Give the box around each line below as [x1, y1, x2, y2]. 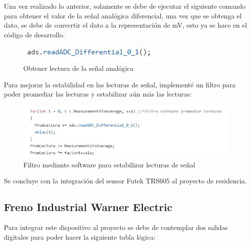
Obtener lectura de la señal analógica [23, 63, 134, 73]
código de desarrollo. [4, 29, 65, 39]
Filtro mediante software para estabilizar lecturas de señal [23, 159, 195, 169]
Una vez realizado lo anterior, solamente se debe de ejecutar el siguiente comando [4, 1, 246, 11]
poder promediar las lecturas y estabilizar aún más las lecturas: [4, 89, 192, 99]
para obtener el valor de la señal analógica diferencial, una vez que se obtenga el [4, 10, 242, 20]
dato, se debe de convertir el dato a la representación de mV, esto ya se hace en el [4, 20, 247, 30]
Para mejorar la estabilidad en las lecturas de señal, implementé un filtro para [4, 79, 235, 89]
